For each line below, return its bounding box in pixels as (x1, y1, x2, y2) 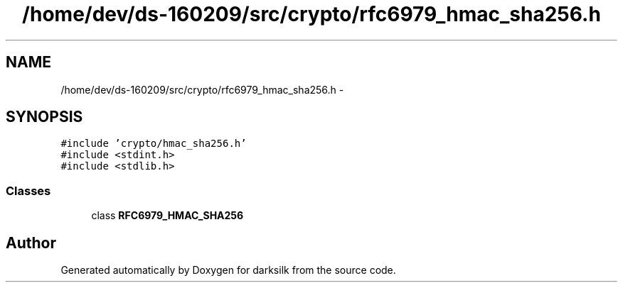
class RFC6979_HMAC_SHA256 (91, 209, 244, 222)
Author (6, 233, 56, 252)
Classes (6, 183, 51, 198)
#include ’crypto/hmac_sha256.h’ (60, 138, 247, 150)
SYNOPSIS (6, 108, 83, 126)
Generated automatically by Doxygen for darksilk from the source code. (60, 264, 396, 277)
